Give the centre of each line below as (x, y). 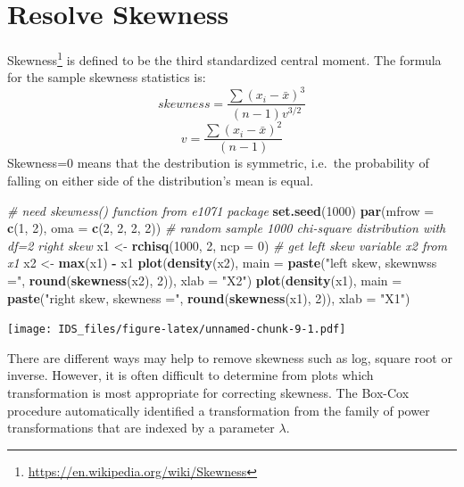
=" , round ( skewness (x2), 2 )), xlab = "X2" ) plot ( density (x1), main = (205, 280)
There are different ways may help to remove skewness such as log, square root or (230, 357)
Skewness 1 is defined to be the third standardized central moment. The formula (224, 58)
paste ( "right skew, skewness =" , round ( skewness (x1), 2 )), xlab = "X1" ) (209, 297)
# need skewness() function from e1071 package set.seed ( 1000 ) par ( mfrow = (221, 210)
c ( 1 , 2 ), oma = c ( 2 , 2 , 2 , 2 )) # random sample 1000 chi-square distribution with (227, 228)
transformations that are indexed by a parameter (141, 428)
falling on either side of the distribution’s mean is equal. (161, 181)
